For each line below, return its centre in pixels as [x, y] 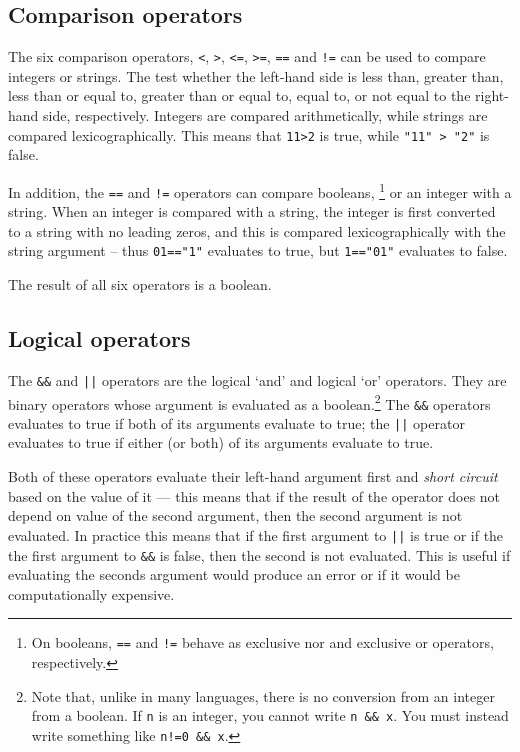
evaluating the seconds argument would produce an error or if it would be [234, 574]
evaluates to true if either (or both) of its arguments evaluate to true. [221, 442]
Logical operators [99, 338]
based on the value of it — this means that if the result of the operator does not [254, 495]
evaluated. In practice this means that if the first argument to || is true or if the [256, 534]
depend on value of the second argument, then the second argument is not [235, 515]
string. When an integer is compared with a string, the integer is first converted [252, 211]
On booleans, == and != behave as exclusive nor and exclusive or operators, [262, 642]
